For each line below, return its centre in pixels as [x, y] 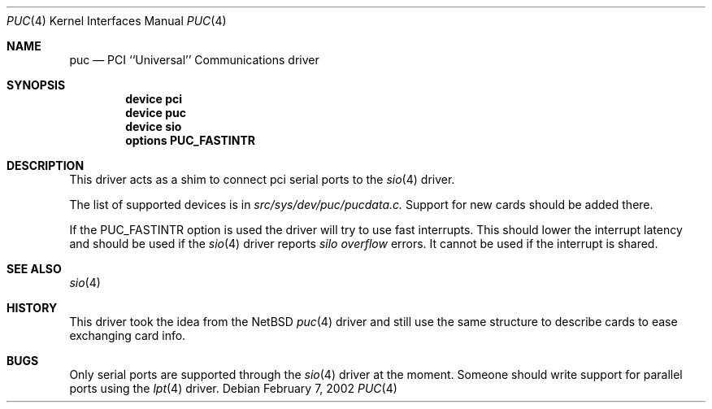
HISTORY [32, 308]
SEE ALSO [34, 269]
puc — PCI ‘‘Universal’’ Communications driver [194, 60]
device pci [154, 99]
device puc [156, 113]
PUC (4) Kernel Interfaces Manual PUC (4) [117, 21]
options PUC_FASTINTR [190, 140]
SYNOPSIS [36, 85]
